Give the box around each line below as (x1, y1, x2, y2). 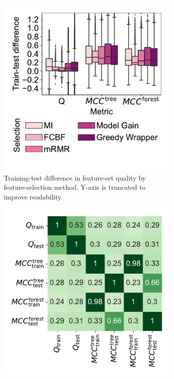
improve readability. (4, 191, 63, 201)
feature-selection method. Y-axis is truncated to (4, 182, 145, 192)
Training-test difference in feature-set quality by (4, 172, 146, 182)
